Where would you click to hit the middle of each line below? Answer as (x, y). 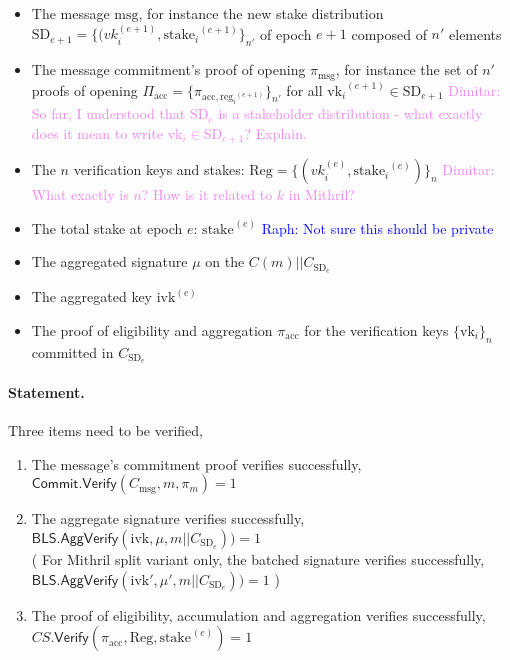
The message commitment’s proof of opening (168, 69)
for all (304, 89)
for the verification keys (376, 329)
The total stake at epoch (107, 227)
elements (475, 33)
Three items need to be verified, (105, 430)
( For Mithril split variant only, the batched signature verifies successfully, (258, 559)
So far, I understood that (108, 113)
